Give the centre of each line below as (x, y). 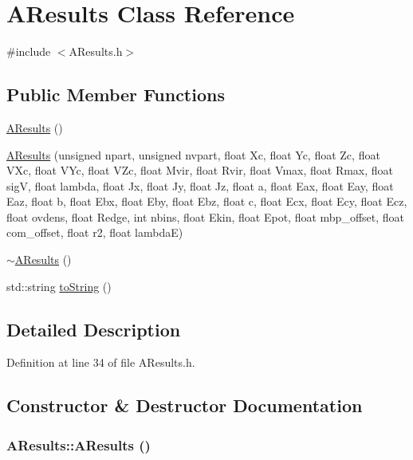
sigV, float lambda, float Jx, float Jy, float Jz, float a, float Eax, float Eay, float (200, 185)
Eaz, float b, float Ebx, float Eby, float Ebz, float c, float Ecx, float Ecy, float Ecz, (207, 201)
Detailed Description (94, 329)
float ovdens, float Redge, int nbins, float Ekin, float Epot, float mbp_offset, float (206, 216)
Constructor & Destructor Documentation (185, 405)
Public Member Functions (116, 94)
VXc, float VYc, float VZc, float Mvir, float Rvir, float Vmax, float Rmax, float (200, 170)
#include (29, 51)
